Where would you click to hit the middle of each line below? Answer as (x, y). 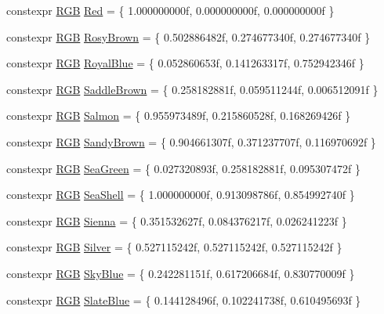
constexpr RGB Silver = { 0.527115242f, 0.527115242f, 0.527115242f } (174, 247)
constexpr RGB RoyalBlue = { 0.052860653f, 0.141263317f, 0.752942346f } (185, 63)
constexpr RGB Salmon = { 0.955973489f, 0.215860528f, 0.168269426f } (179, 115)
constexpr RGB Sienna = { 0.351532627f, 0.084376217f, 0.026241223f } (177, 220)
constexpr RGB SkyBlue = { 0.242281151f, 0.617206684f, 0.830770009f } (181, 273)
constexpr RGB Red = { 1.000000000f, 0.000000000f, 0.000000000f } (170, 10)
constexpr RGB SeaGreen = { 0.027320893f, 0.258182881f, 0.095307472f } (183, 168)
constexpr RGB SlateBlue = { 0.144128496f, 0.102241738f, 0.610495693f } (184, 300)
